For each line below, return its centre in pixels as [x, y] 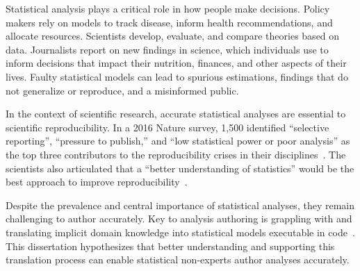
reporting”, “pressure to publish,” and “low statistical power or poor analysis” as [178, 141]
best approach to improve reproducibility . [97, 182]
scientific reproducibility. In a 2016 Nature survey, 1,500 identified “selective [167, 127]
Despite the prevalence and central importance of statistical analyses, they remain [180, 205]
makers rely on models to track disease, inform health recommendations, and [169, 22]
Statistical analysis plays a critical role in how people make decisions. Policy [168, 8]
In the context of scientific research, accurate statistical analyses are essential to [176, 114]
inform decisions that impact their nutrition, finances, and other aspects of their [176, 63]
